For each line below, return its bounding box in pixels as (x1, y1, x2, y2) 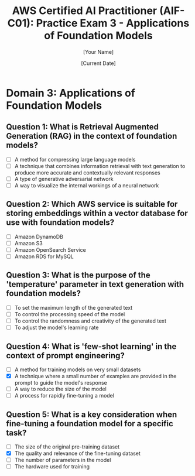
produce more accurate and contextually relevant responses (14, 169, 160, 176)
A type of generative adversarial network (14, 175, 114, 182)
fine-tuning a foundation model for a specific (6, 419, 174, 429)
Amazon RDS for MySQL (14, 253, 74, 260)
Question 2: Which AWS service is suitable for (6, 199, 178, 209)
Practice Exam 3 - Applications (36, 16, 190, 30)
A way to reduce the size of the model (14, 385, 107, 393)
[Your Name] (83, 48, 114, 55)
